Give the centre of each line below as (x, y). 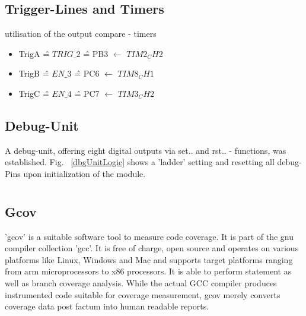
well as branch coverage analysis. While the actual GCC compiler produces (141, 282)
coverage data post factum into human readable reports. (107, 306)
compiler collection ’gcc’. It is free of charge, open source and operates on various (152, 248)
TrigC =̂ (34, 93)
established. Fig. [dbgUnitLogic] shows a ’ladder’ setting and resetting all (140, 162)
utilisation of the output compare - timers (81, 34)
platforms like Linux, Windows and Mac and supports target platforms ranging (149, 259)
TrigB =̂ (34, 73)
